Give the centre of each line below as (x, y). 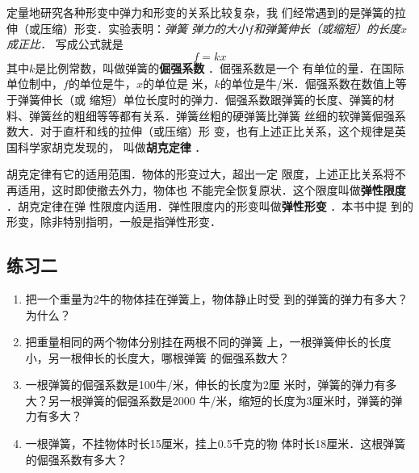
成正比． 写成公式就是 (65, 44)
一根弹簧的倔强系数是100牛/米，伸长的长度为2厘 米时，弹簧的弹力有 (205, 385)
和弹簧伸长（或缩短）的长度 (327, 28)
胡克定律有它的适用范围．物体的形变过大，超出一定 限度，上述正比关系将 (201, 174)
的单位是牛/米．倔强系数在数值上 (308, 84)
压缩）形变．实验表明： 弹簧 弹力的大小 (144, 28)
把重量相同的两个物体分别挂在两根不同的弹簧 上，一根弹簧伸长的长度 (208, 342)
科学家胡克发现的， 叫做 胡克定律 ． (112, 147)
